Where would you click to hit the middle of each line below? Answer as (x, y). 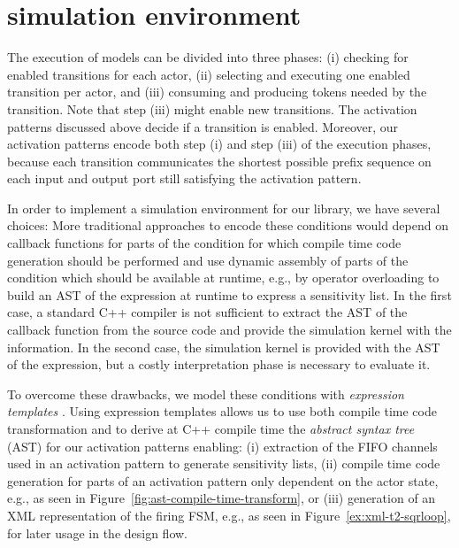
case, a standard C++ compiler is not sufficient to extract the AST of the (207, 312)
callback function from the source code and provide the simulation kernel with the (229, 330)
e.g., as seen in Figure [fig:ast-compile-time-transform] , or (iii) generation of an (222, 498)
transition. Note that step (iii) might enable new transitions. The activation (212, 108)
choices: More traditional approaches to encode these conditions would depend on (228, 225)
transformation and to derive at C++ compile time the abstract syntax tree (211, 428)
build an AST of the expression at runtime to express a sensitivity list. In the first (229, 294)
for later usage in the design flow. (98, 533)
